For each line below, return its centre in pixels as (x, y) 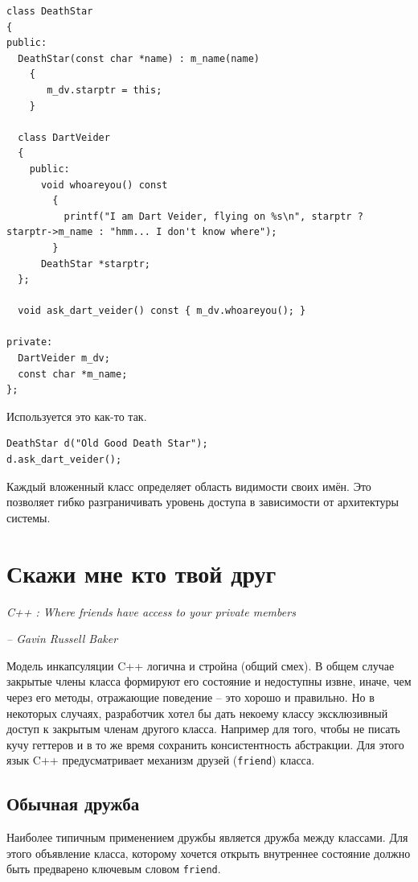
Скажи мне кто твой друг (141, 573)
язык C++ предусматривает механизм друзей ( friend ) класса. (161, 760)
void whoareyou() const (104, 185)
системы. (29, 517)
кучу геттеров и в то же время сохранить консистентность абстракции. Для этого (205, 744)
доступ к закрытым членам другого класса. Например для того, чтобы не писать (203, 729)
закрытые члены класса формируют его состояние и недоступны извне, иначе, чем (209, 681)
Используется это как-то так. (77, 416)
